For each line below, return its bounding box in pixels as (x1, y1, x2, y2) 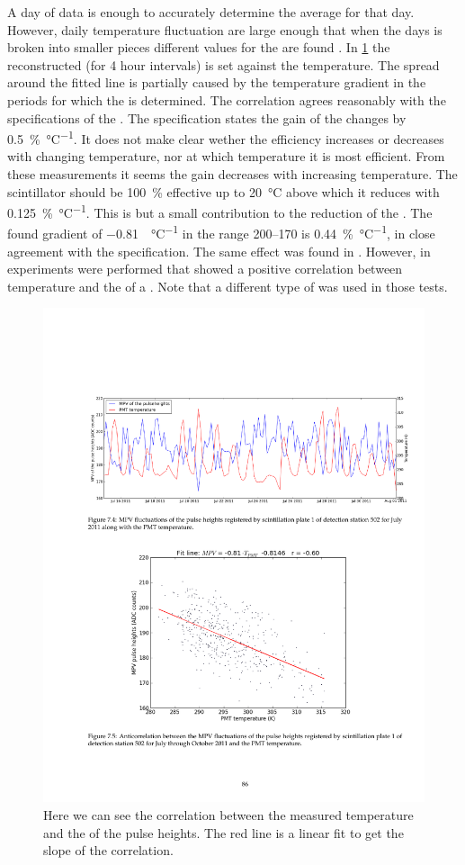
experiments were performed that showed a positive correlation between (7, 259, 403, 278)
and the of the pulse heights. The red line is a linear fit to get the (43, 823, 404, 842)
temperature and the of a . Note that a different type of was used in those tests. (7, 276, 448, 295)
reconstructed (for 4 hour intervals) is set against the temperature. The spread (7, 55, 440, 74)
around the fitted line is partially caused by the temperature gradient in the (7, 73, 426, 92)
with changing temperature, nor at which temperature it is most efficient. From (7, 147, 445, 166)
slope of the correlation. (43, 841, 174, 860)
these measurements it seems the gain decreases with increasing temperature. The (7, 165, 458, 183)
